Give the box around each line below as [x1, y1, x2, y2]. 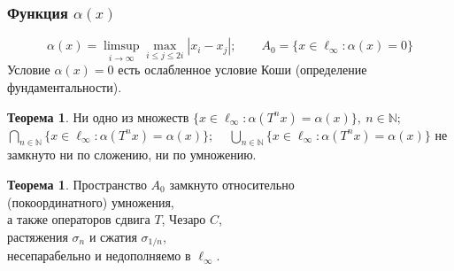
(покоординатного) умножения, [7, 192, 174, 211]
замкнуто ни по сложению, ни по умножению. [7, 145, 257, 164]
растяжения [7, 227, 68, 245]
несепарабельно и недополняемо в [7, 246, 191, 265]
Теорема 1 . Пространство [7, 175, 147, 194]
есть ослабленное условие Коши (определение [118, 60, 367, 79]
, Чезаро [161, 210, 206, 228]
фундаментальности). [7, 78, 122, 97]
